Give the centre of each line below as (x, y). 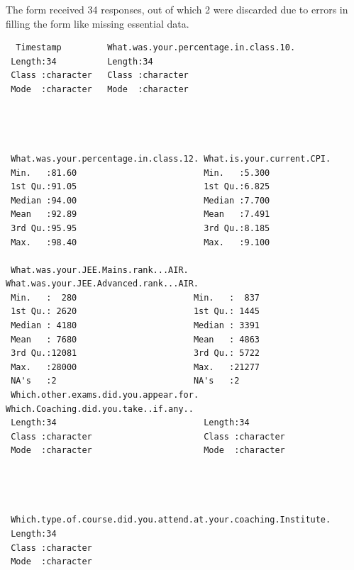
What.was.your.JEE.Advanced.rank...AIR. (103, 284)
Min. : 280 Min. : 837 (135, 297)
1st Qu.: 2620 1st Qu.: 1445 (135, 312)
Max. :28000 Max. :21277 (135, 367)
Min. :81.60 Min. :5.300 (140, 173)
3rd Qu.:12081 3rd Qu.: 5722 (135, 353)
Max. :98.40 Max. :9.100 (140, 242)
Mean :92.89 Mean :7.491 (140, 214)
